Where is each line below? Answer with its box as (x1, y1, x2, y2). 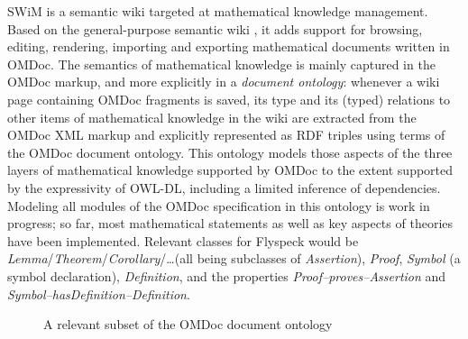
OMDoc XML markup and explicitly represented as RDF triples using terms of (7, 125, 445, 144)
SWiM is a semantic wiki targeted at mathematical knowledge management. (7, 2, 428, 20)
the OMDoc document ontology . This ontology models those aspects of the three (7, 142, 453, 161)
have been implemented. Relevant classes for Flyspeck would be (7, 231, 359, 250)
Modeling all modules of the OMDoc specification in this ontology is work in (7, 196, 430, 215)
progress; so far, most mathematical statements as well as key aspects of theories (7, 214, 454, 233)
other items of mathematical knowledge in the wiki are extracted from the (7, 107, 417, 126)
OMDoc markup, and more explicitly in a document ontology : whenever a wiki (7, 72, 440, 91)
